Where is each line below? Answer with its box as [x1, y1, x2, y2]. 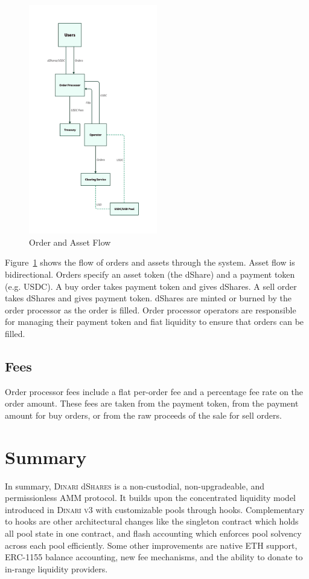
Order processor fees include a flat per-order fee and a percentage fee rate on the [5, 385, 304, 397]
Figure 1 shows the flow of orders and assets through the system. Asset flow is [5, 256, 295, 269]
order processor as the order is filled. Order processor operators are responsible [5, 303, 296, 316]
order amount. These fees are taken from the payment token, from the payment [5, 397, 299, 410]
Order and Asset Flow [29, 235, 111, 248]
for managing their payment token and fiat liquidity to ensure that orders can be [5, 315, 304, 328]
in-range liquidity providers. [5, 562, 108, 575]
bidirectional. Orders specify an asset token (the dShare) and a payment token [5, 267, 295, 280]
